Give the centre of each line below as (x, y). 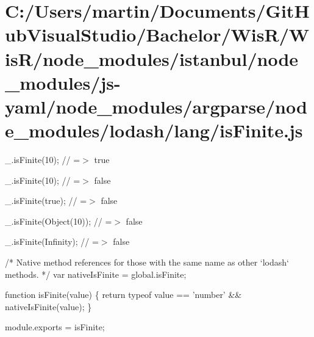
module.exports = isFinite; (55, 327)
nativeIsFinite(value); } (48, 306)
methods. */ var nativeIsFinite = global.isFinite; (96, 274)
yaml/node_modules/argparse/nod (156, 106)
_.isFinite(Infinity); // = (52, 241)
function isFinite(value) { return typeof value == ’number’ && (123, 295)
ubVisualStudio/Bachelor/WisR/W (157, 34)
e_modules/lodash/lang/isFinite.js (154, 130)
